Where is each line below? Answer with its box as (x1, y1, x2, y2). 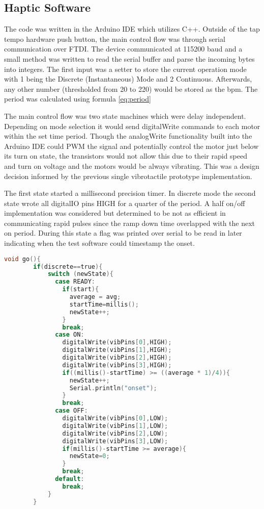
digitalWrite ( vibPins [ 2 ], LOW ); (62, 429, 168, 437)
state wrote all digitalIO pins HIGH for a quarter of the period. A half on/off (4, 197, 245, 208)
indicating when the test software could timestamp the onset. (4, 238, 195, 248)
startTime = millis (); (69, 300, 139, 308)
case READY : (55, 278, 95, 286)
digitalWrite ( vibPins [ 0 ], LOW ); (62, 415, 168, 422)
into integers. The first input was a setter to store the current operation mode (4, 63, 247, 74)
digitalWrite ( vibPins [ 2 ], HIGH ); (62, 354, 172, 362)
